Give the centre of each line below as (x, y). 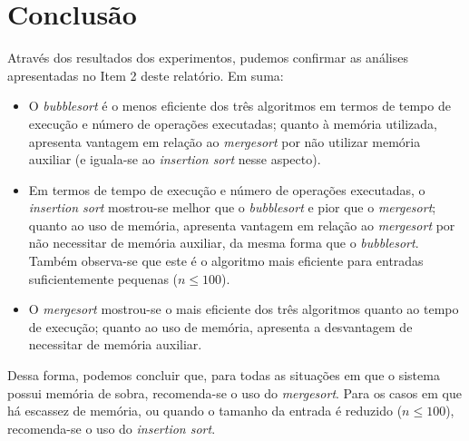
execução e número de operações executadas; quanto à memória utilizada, (233, 123)
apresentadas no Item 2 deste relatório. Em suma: (146, 75)
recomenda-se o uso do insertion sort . (112, 428)
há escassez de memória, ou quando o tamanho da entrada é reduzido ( (205, 411)
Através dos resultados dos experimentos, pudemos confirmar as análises (208, 58)
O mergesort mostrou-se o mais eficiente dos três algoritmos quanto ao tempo (244, 309)
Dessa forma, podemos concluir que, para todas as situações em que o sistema (224, 375)
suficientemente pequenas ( (103, 278)
